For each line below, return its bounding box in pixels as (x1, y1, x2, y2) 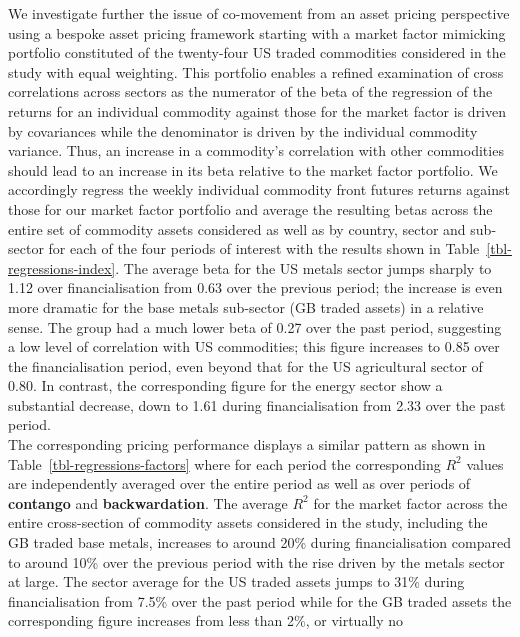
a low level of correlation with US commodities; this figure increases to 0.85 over (8, 336, 500, 357)
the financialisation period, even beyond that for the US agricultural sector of (8, 355, 483, 376)
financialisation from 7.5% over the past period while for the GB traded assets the (8, 590, 512, 611)
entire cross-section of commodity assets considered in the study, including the (8, 512, 488, 533)
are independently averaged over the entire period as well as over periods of (8, 473, 471, 494)
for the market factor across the (313, 492, 508, 513)
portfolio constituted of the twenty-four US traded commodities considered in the (8, 42, 506, 63)
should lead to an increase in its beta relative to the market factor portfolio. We (8, 159, 498, 180)
